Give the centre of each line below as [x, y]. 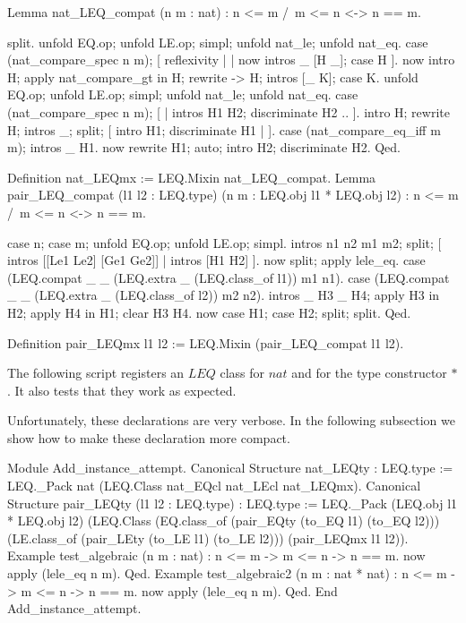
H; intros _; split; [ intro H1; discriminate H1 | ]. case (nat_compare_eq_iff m [224, 129]
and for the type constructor [369, 373]
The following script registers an [96, 373]
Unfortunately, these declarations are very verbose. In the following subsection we [231, 420]
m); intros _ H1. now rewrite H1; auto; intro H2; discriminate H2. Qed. [204, 147]
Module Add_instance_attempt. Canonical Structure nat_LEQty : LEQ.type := [230, 468]
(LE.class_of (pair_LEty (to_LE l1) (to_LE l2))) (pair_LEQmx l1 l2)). [208, 538]
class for [242, 373]
